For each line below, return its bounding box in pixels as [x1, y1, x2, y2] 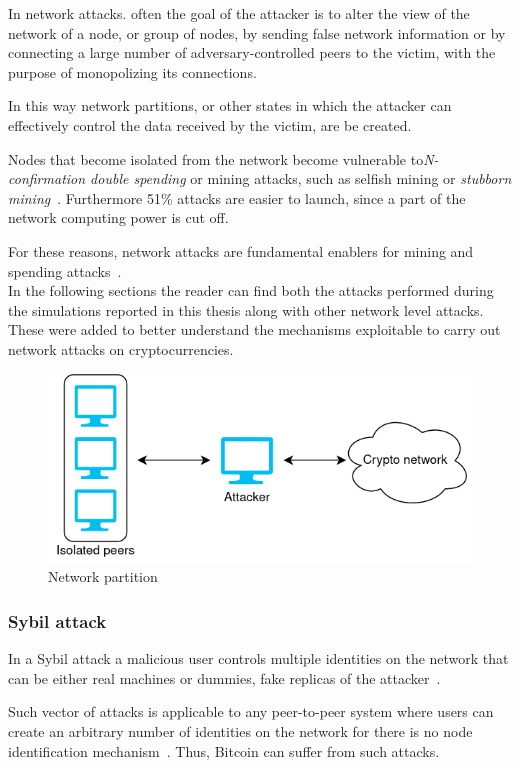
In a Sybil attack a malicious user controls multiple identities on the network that [8, 648, 509, 669]
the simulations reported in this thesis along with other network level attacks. [8, 299, 484, 320]
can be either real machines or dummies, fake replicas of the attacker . [8, 667, 441, 688]
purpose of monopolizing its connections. [8, 61, 257, 82]
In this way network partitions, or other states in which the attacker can [8, 95, 452, 116]
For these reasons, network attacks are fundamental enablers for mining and [8, 240, 474, 261]
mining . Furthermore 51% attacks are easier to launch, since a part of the [8, 187, 466, 208]
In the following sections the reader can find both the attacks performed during [8, 280, 494, 301]
